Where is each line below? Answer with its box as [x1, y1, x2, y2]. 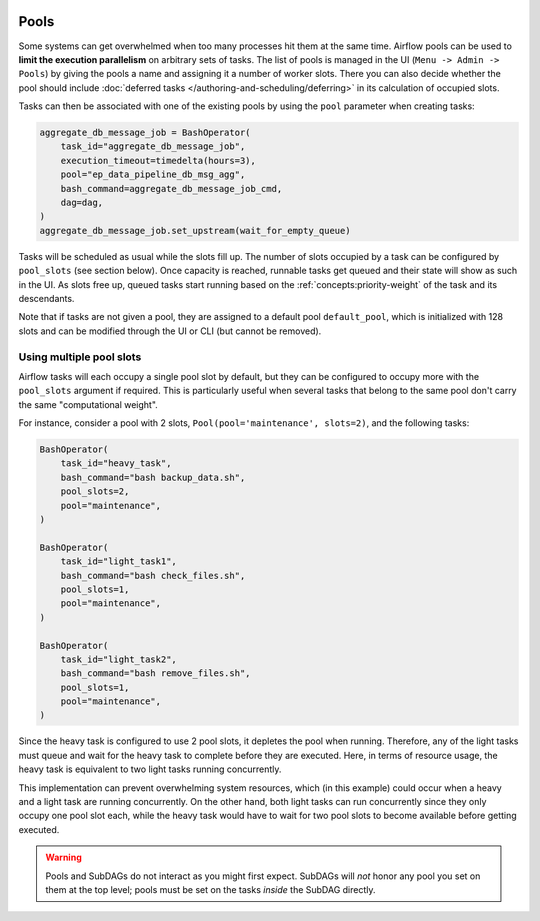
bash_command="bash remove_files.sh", [60, 668, 251, 679]
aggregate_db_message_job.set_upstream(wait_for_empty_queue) [39, 225, 351, 236]
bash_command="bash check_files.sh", [60, 570, 246, 581]
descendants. [18, 292, 75, 304]
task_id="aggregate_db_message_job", [60, 141, 246, 152]
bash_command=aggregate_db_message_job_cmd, [60, 183, 283, 194]
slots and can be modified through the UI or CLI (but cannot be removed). [18, 325, 322, 337]
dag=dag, [60, 197, 104, 209]
